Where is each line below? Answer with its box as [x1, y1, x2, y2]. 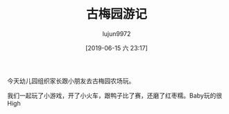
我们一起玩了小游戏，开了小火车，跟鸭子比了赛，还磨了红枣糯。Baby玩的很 [7, 91, 223, 99]
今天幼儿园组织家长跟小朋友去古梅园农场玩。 [7, 77, 135, 85]
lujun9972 [102, 29, 131, 38]
